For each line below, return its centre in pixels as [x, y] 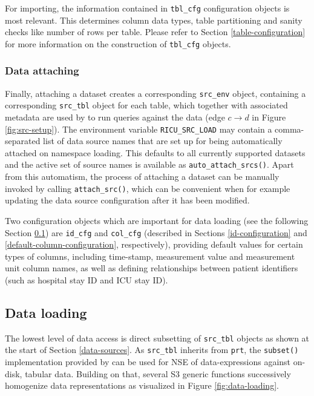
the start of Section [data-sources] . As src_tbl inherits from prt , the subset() [152, 350]
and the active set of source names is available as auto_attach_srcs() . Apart [149, 164]
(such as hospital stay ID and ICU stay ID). [87, 280]
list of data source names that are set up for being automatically [163, 141]
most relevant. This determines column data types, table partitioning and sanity [154, 20]
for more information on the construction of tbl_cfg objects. [118, 43]
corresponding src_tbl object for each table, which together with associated [146, 105]
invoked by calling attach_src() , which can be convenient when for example [148, 188]
